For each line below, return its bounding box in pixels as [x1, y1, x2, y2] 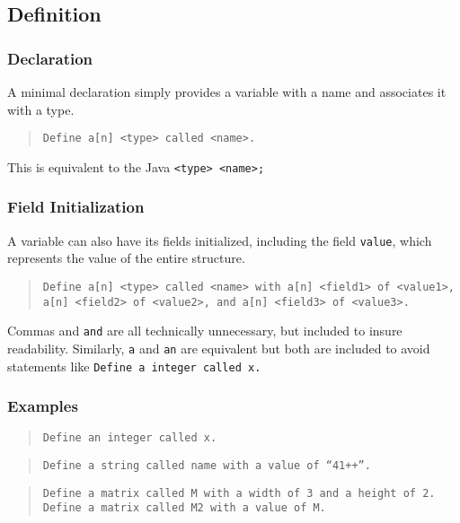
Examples [7, 395, 78, 417]
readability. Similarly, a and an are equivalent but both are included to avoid [7, 338, 430, 357]
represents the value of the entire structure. [7, 248, 245, 267]
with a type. [7, 100, 75, 118]
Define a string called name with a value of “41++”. [42, 459, 371, 473]
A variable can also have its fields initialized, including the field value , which [7, 231, 432, 249]
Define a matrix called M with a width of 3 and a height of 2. [42, 486, 436, 500]
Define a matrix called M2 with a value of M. [42, 501, 326, 515]
